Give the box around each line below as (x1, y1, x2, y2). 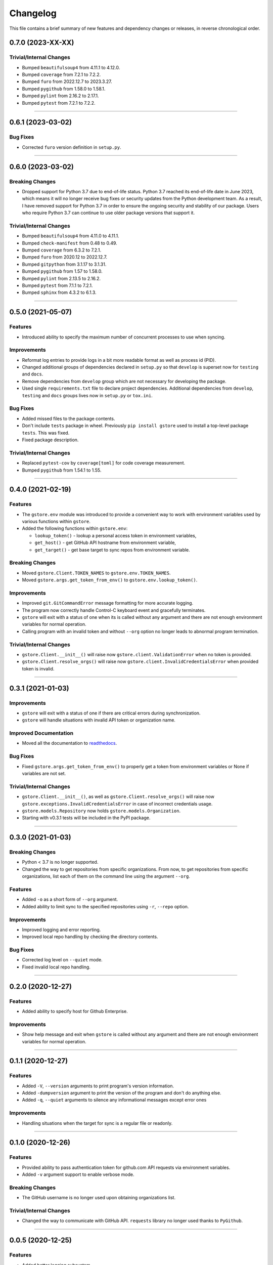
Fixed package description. (22, 437, 79, 443)
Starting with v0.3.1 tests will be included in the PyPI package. (22, 815, 151, 821)
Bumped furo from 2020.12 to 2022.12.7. (22, 254, 108, 260)
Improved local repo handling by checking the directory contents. (22, 934, 158, 940)
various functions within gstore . (22, 519, 91, 525)
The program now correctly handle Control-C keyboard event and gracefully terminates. (22, 607, 206, 613)
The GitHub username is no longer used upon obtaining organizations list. (22, 1195, 176, 1201)
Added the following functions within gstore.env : (22, 525, 128, 531)
